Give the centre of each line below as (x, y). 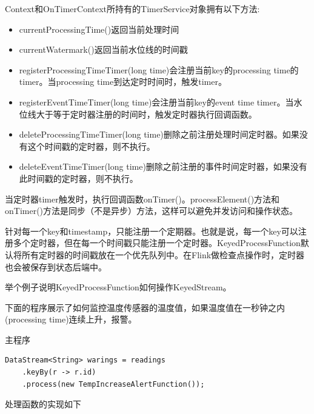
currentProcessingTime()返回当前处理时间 (99, 29)
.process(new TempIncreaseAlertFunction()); (113, 384)
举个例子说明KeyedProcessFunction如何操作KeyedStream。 (118, 287)
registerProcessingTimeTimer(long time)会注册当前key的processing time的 (159, 69)
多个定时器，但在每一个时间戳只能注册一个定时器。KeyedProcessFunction (157, 243)
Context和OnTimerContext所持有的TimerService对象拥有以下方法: (132, 8)
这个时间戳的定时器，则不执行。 (91, 146)
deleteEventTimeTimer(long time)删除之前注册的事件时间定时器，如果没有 (163, 166)
